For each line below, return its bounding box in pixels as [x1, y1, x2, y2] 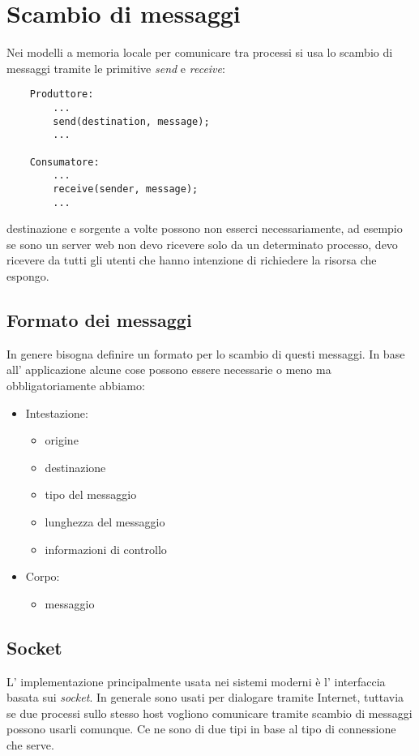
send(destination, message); [53, 115, 210, 127]
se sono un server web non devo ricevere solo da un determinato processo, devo [6, 235, 398, 252]
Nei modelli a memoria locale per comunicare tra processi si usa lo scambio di [6, 44, 393, 61]
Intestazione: [25, 404, 88, 421]
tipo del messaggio [45, 486, 137, 503]
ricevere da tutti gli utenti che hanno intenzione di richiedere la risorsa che [6, 251, 377, 268]
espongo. [6, 268, 49, 284]
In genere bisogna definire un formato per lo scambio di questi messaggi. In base [6, 345, 405, 362]
